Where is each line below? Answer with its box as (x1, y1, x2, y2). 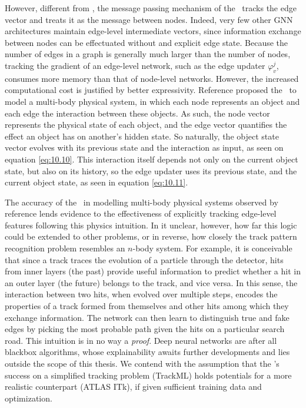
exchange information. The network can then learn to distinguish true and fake (5, 311, 290, 323)
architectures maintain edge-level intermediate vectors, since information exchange (5, 25, 301, 37)
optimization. (5, 392, 52, 404)
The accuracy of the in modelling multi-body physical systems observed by (5, 195, 278, 208)
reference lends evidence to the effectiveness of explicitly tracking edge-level (5, 207, 277, 220)
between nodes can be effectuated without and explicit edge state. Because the (5, 36, 288, 48)
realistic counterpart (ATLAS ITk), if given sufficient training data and (5, 380, 262, 393)
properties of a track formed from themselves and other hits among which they (5, 300, 289, 312)
